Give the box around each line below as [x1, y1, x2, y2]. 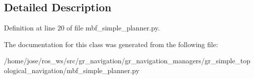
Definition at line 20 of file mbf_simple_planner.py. [4, 23, 160, 33]
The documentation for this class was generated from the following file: [4, 39, 218, 49]
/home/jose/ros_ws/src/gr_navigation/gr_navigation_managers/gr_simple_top [4, 55, 251, 66]
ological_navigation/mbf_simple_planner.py [4, 65, 140, 75]
